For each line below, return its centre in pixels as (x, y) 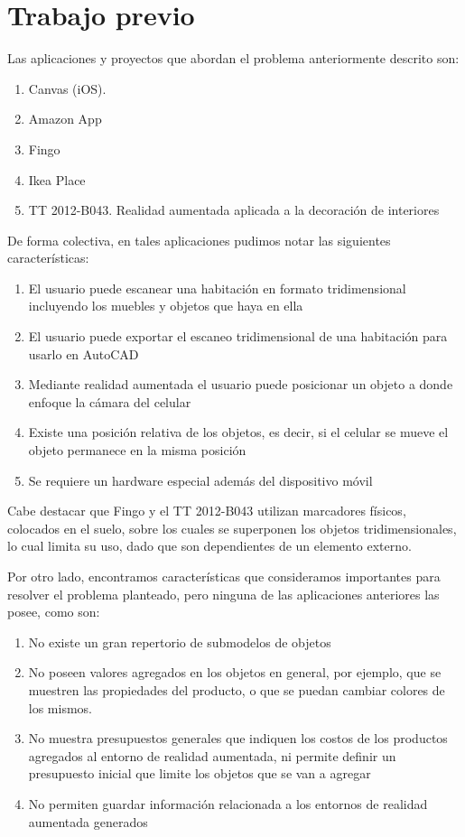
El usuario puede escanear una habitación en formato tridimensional (217, 288)
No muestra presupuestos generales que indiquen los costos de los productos (238, 738)
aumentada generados (88, 821)
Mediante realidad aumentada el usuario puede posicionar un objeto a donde (241, 384)
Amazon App (65, 119)
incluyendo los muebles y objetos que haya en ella (166, 306)
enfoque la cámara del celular (110, 401)
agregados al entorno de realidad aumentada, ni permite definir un (212, 755)
